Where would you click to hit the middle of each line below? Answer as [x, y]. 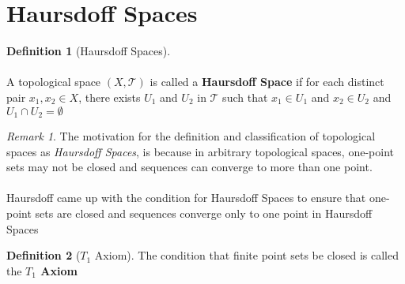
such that [245, 97]
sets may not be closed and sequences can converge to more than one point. [189, 167]
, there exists [110, 97]
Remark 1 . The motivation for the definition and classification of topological [191, 135]
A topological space [54, 82]
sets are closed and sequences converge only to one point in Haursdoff [204, 213]
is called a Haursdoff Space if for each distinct [267, 82]
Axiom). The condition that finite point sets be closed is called [246, 255]
